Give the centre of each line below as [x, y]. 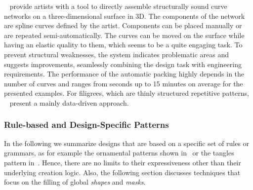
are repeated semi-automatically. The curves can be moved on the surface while [124, 35]
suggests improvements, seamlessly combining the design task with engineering [123, 64]
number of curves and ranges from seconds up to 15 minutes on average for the [124, 83]
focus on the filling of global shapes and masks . [75, 182]
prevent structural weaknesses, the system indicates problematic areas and [116, 54]
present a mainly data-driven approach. [69, 102]
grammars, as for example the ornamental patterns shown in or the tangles [119, 153]
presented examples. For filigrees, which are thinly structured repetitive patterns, [126, 93]
